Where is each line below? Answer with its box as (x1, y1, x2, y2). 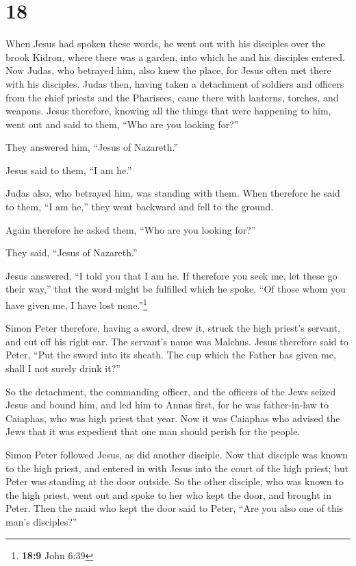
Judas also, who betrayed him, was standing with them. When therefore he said (5, 186, 340, 200)
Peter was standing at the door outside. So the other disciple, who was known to (5, 474, 344, 489)
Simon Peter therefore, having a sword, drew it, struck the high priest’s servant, (5, 321, 340, 335)
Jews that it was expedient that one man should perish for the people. (5, 424, 301, 439)
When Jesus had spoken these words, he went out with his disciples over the (5, 36, 325, 51)
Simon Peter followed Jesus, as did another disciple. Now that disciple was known (5, 447, 348, 462)
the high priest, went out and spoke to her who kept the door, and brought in (5, 487, 331, 502)
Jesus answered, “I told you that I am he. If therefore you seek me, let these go (5, 268, 338, 282)
